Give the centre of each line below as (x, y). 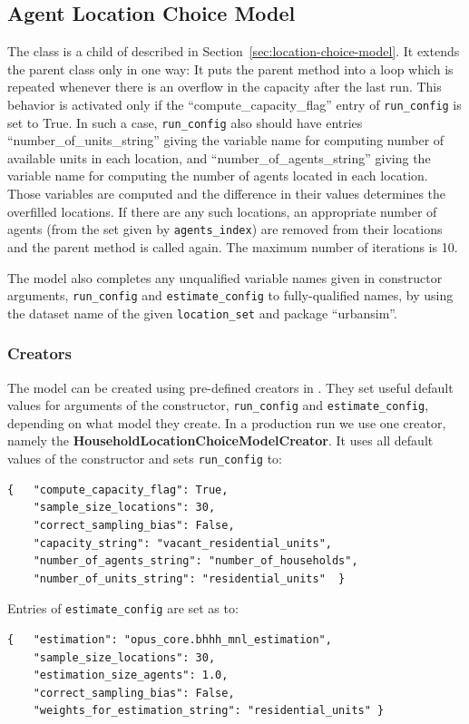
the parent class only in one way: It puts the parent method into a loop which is (230, 68)
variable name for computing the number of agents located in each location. (218, 176)
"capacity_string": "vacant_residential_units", (182, 543)
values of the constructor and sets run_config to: (145, 459)
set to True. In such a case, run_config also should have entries (185, 122)
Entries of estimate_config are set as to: (123, 608)
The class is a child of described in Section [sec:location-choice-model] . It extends (234, 51)
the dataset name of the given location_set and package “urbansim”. (202, 313)
